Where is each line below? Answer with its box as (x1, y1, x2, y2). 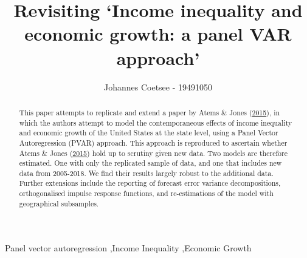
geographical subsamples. (19, 198, 99, 208)
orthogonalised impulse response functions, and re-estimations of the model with (19, 188, 274, 199)
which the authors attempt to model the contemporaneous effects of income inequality (19, 117, 292, 127)
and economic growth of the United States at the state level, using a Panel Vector (19, 127, 278, 138)
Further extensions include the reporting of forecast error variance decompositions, (19, 178, 281, 188)
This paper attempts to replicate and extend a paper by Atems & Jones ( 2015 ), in (19, 107, 280, 117)
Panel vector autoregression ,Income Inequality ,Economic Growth (5, 242, 252, 254)
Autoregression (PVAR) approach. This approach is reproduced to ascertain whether (19, 137, 288, 148)
